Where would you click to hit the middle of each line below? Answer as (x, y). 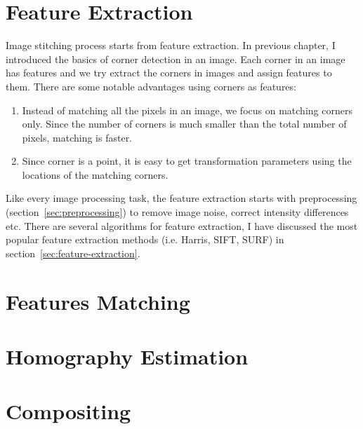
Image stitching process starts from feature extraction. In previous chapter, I (171, 45)
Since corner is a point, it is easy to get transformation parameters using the (187, 161)
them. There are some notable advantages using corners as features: (151, 86)
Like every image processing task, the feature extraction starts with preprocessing (181, 198)
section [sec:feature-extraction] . (73, 253)
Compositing (68, 411)
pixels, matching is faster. (77, 137)
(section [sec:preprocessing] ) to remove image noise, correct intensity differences (177, 212)
